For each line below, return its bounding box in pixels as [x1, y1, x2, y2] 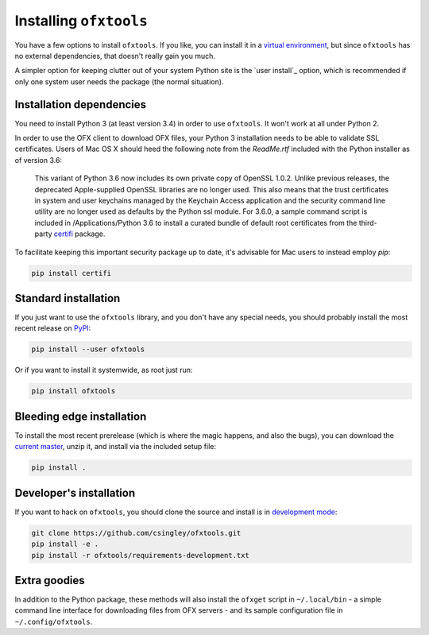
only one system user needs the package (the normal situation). [14, 76, 224, 87]
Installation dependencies [14, 98, 147, 111]
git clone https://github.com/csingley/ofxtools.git [31, 529, 242, 537]
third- [358, 218, 377, 227]
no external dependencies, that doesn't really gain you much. [14, 51, 216, 60]
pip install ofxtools [31, 386, 116, 396]
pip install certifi [31, 269, 111, 277]
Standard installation [14, 291, 121, 305]
